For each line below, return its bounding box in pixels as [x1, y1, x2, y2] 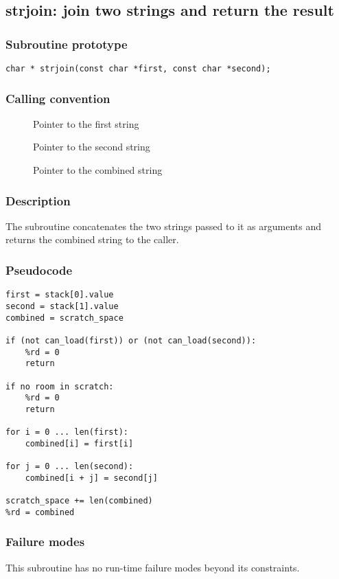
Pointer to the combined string [33, 163, 163, 177]
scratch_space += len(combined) [5, 496, 153, 506]
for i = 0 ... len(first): [5, 427, 128, 438]
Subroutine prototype [5, 35, 128, 52]
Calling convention [5, 89, 110, 106]
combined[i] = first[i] [25, 438, 134, 449]
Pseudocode [5, 261, 73, 278]
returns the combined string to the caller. [5, 232, 179, 247]
